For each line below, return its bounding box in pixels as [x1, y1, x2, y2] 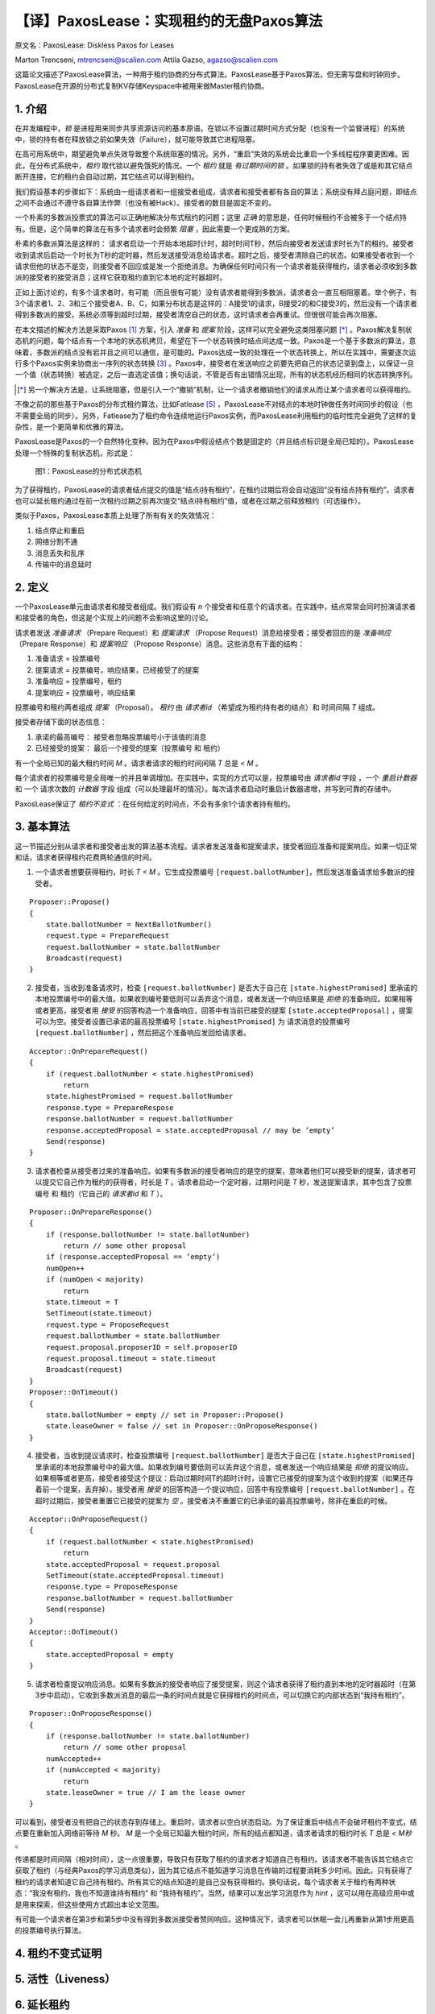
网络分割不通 [35, 537, 78, 547]
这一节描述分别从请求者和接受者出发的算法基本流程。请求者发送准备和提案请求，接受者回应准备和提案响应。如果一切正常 [14, 841, 417, 851]
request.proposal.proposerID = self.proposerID [45, 1342, 238, 1352]
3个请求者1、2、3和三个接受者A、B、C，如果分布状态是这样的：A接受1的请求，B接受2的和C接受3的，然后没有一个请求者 [14, 299, 418, 309]
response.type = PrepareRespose [45, 1103, 174, 1112]
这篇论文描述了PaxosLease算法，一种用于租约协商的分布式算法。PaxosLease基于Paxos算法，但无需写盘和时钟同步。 [14, 69, 404, 80]
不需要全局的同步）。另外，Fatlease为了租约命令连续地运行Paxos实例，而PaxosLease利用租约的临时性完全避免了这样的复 [14, 411, 417, 421]
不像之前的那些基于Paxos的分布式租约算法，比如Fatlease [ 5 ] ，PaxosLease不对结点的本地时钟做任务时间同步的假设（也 [14, 400, 413, 409]
